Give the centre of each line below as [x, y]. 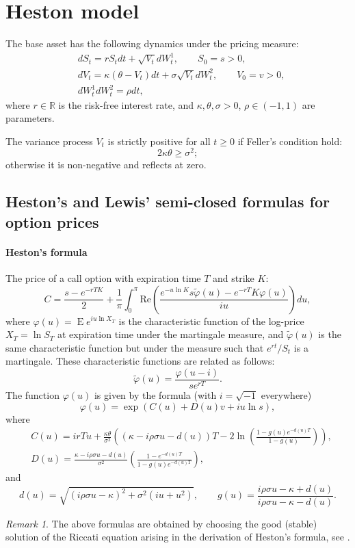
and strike [234, 277]
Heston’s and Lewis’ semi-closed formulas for [168, 201]
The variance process [49, 141]
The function [32, 394]
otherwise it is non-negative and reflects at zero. [106, 165]
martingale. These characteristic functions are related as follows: [140, 361]
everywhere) [286, 394]
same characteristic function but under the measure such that [135, 347]
